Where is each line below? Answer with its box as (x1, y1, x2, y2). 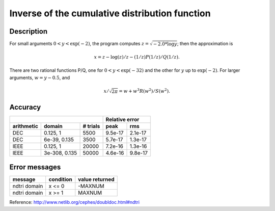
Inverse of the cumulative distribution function (9, 8, 211, 19)
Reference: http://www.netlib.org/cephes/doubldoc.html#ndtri (9, 199, 140, 205)
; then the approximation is (177, 41, 233, 47)
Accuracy (9, 102, 41, 112)
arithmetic (12, 122, 38, 129)
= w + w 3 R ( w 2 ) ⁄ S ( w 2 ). (119, 87, 171, 94)
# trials (82, 122, 100, 129)
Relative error (105, 116, 140, 123)
